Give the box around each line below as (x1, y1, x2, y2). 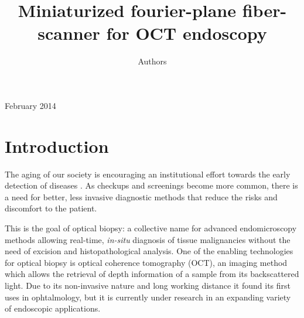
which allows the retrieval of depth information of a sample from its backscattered (5, 268, 299, 280)
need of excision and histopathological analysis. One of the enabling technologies (5, 245, 293, 257)
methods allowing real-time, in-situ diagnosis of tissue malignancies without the (5, 233, 291, 245)
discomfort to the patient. (5, 202, 97, 214)
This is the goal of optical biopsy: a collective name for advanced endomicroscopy (5, 222, 297, 234)
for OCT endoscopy (106, 21, 267, 45)
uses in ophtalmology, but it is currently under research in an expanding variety (5, 290, 291, 303)
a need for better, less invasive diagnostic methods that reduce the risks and (5, 190, 278, 203)
